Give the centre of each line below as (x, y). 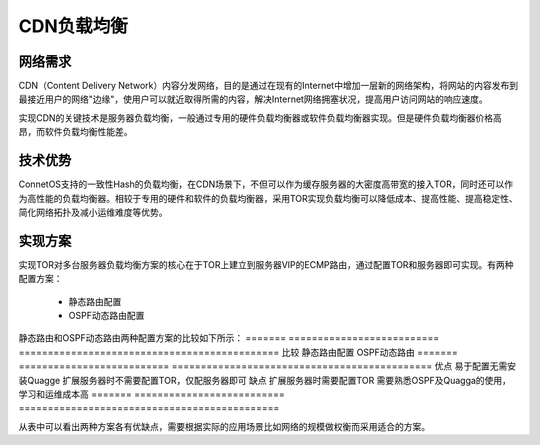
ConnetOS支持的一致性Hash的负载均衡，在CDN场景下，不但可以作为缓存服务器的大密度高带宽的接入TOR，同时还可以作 (266, 184)
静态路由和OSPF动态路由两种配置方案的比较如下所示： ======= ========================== (229, 338)
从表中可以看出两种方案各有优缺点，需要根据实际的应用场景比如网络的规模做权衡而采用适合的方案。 (224, 426)
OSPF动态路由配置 (106, 315)
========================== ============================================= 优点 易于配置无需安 (267, 366)
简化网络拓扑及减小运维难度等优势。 (93, 212)
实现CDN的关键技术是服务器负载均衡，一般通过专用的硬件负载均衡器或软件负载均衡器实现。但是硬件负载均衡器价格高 (260, 117)
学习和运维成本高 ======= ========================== (151, 394)
